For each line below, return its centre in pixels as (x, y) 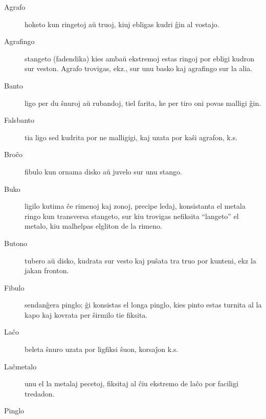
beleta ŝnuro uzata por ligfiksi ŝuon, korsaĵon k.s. (102, 349)
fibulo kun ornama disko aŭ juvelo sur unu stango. (103, 171)
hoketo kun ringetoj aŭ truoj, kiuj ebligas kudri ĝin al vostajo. (122, 24)
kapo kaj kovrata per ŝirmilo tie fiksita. (86, 314)
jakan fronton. (47, 270)
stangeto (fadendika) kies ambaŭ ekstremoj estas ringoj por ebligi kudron (139, 58)
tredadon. (40, 393)
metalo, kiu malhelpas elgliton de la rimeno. (93, 226)
